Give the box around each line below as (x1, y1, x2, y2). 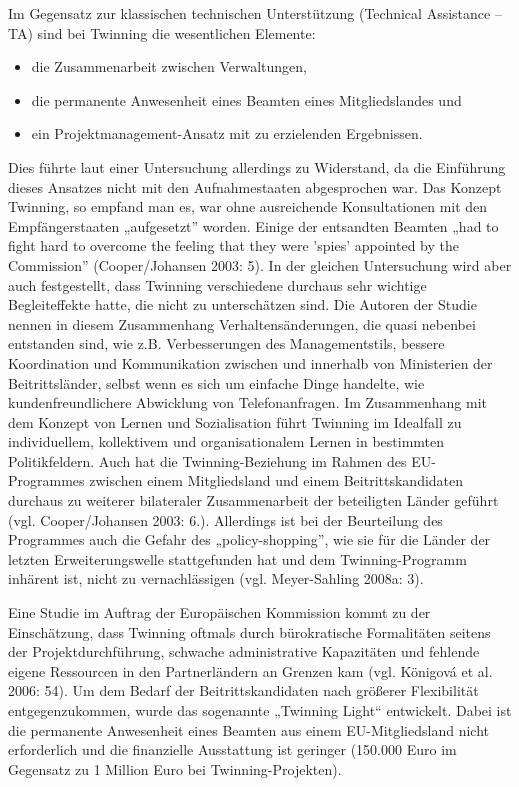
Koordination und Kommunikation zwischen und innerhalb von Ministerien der (8, 352, 493, 373)
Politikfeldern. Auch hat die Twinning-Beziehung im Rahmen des (8, 450, 407, 471)
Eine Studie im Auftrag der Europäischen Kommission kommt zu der (8, 602, 431, 623)
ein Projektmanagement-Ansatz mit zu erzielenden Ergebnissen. (31, 123, 423, 144)
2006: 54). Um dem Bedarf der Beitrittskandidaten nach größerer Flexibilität (8, 680, 479, 701)
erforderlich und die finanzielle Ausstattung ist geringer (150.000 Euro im (8, 739, 457, 760)
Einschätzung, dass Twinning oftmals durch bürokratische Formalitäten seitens (8, 621, 491, 642)
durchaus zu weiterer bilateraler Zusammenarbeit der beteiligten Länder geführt (8, 490, 499, 511)
